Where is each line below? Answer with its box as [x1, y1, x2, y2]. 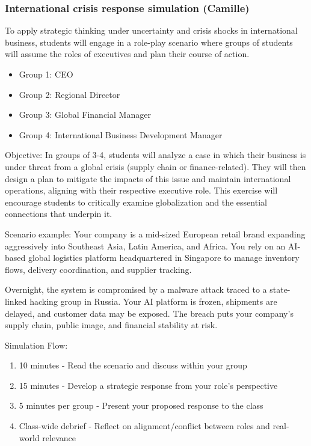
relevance [42, 431, 76, 444]
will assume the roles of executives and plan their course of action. [5, 47, 250, 60]
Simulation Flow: [5, 338, 68, 351]
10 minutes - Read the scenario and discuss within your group [19, 359, 247, 371]
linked [5, 295, 27, 307]
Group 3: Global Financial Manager [19, 108, 151, 121]
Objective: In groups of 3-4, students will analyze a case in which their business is [5, 148, 306, 161]
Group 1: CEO [19, 68, 73, 80]
